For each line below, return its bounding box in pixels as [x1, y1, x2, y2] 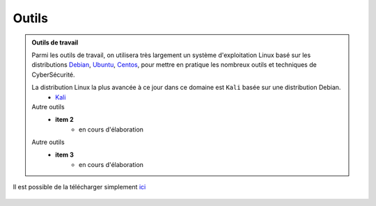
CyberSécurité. [31, 70, 76, 79]
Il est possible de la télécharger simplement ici [13, 183, 146, 191]
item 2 [55, 116, 75, 124]
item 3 [55, 150, 75, 159]
